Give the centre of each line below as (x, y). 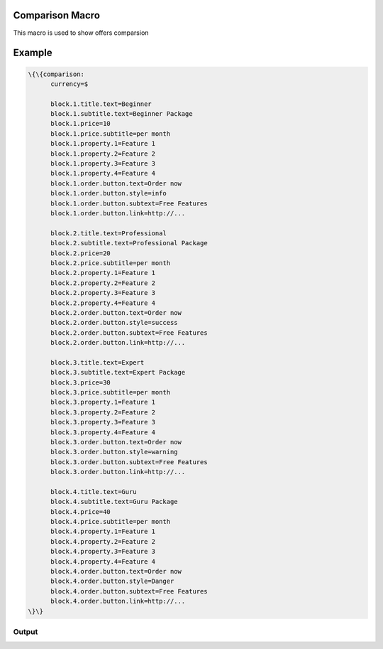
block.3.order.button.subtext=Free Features (129, 462)
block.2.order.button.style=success (114, 323)
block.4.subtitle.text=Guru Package (114, 502)
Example (33, 53)
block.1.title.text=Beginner (101, 104)
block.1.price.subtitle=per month (110, 134)
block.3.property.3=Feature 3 (103, 422)
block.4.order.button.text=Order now (116, 572)
